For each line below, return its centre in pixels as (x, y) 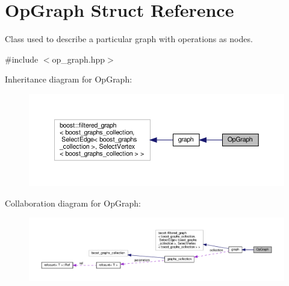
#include (22, 59)
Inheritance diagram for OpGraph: (69, 79)
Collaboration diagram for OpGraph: (73, 203)
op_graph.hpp (79, 59)
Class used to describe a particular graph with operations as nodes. (129, 39)
